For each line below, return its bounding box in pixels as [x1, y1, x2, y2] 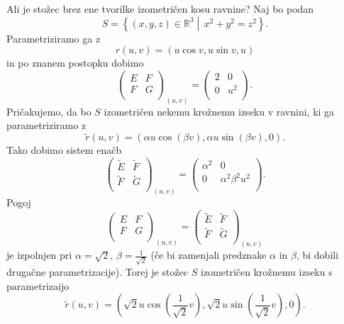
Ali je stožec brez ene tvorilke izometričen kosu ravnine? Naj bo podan [6, 1, 314, 16]
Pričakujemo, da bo [6, 104, 91, 118]
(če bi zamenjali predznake [150, 247, 267, 262]
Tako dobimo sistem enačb [6, 143, 122, 157]
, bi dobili [296, 247, 339, 262]
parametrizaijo [6, 278, 70, 293]
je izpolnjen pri [6, 247, 72, 262]
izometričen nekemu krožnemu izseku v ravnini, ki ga [104, 104, 335, 118]
